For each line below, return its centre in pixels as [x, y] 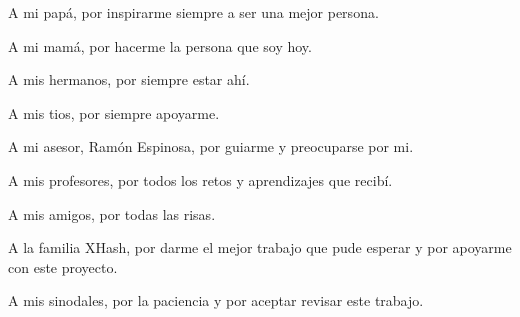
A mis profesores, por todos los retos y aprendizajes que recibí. [200, 179]
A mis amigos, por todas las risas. [112, 213]
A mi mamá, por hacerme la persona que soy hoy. [160, 45]
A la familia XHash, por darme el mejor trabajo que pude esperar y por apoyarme [260, 247]
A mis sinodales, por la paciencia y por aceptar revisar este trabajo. [216, 300]
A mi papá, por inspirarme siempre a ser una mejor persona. [193, 12]
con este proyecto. [63, 266]
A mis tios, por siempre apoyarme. [114, 112]
